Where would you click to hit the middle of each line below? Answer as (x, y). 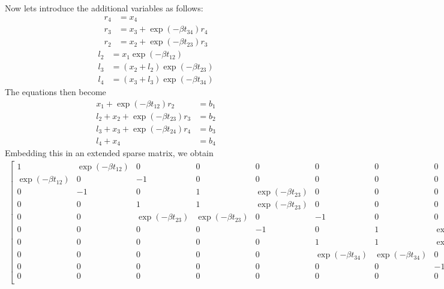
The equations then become (55, 92)
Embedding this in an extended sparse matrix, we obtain (109, 153)
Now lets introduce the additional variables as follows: (104, 8)
